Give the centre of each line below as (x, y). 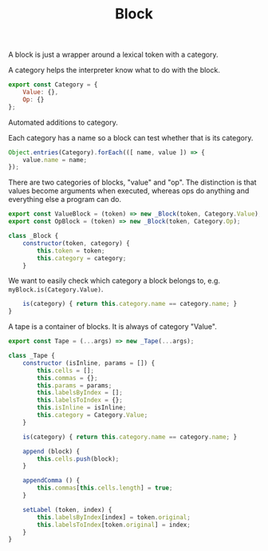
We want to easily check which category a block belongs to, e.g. (114, 281)
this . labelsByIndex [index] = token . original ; (114, 517)
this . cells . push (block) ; (78, 459)
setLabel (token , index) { (67, 509)
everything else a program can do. (65, 200)
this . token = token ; (71, 251)
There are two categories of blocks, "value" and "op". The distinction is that (132, 182)
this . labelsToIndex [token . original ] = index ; (114, 525)
